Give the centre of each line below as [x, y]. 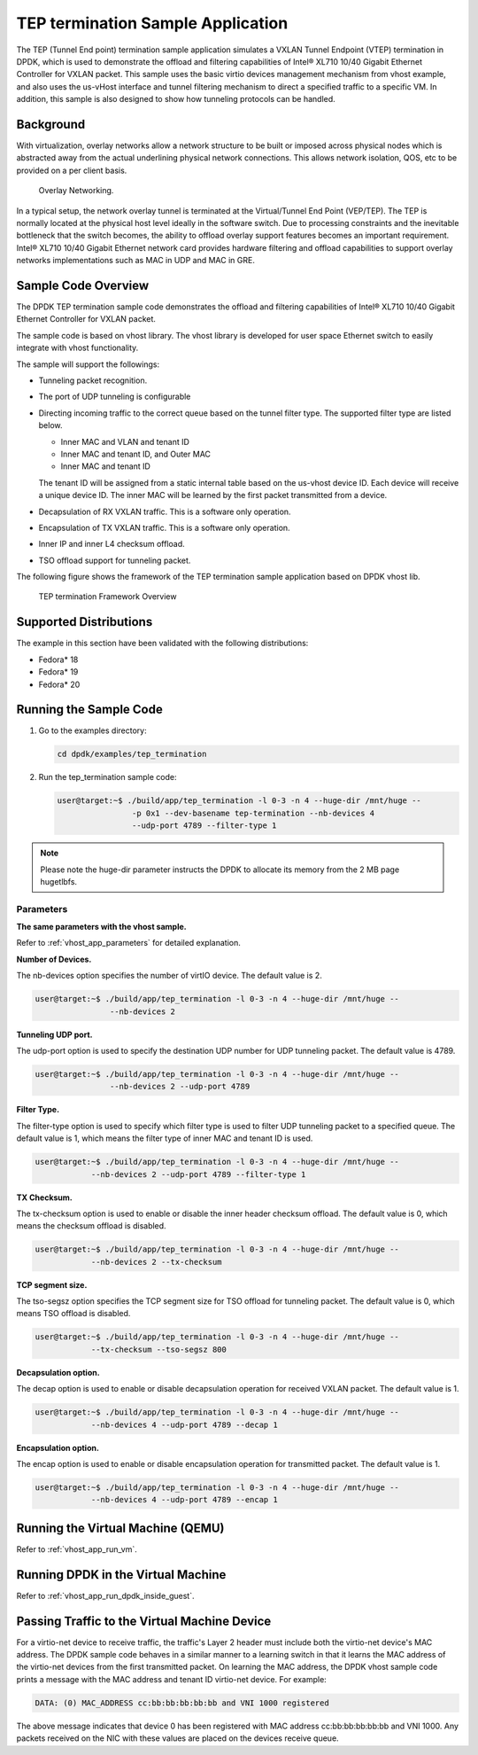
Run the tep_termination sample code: [108, 777]
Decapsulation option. [58, 1372]
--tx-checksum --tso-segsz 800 [159, 1349]
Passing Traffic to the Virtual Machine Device [144, 1621]
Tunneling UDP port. [54, 1034]
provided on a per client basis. [72, 170]
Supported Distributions [85, 622]
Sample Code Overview [83, 285]
